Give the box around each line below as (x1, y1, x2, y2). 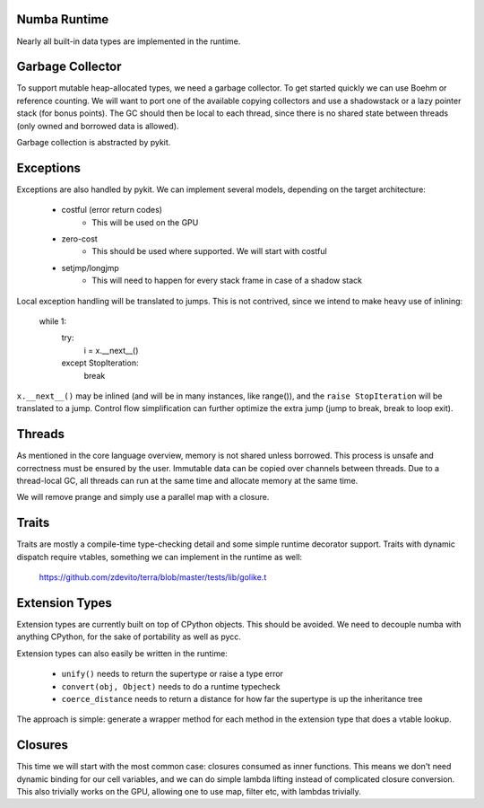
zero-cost (61, 233, 98, 244)
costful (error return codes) (61, 205, 163, 215)
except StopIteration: (61, 357, 139, 368)
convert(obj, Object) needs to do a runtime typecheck (61, 681, 281, 691)
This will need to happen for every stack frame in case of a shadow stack (91, 275, 363, 286)
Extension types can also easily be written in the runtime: (16, 647, 228, 659)
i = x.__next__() (83, 345, 139, 356)
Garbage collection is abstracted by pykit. (16, 136, 171, 147)
